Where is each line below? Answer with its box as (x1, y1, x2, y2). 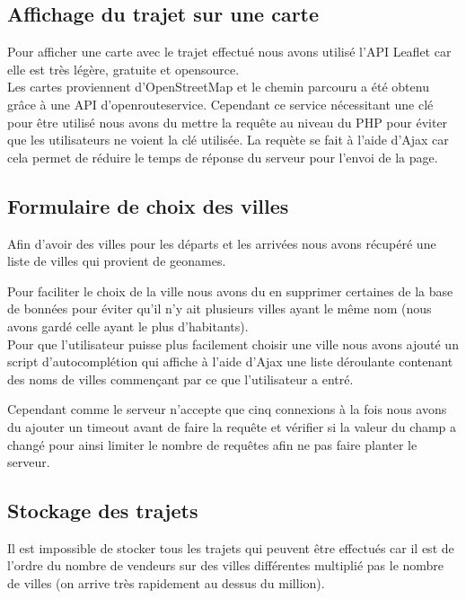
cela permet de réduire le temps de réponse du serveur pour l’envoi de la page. (7, 147, 438, 166)
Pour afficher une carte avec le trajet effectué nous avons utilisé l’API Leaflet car (7, 42, 452, 61)
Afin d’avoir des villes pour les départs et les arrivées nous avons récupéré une (7, 233, 436, 252)
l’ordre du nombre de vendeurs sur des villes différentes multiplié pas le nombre (7, 556, 444, 575)
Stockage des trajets (7, 497, 198, 524)
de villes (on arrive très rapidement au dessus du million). (7, 574, 325, 593)
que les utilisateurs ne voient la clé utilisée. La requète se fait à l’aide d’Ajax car (7, 130, 449, 149)
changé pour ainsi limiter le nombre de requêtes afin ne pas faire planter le (7, 435, 418, 454)
